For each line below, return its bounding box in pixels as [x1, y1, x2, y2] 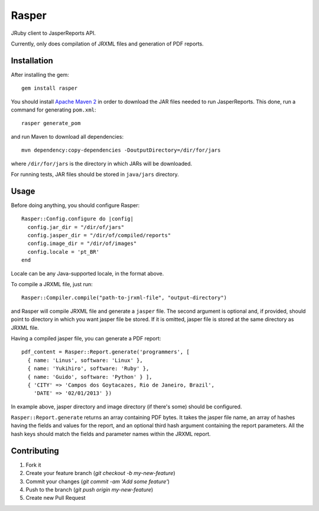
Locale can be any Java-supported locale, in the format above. [11, 270, 164, 277]
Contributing [11, 446, 59, 456]
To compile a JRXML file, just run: [11, 281, 93, 287]
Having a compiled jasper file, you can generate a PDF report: [11, 335, 161, 342]
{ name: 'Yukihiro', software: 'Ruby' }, [27, 365, 149, 372]
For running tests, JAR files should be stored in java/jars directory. [11, 171, 180, 178]
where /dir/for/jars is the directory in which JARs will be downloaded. [11, 160, 192, 167]
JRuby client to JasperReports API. [11, 30, 96, 37]
